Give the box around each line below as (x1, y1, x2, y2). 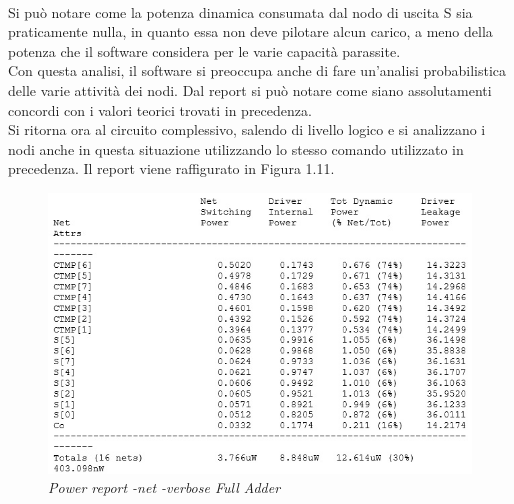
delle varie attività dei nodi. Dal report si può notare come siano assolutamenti (8, 79, 492, 100)
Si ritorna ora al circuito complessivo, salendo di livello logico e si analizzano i (8, 119, 486, 140)
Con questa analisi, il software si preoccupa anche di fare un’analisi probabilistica (8, 60, 507, 81)
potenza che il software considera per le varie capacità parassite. (8, 40, 401, 61)
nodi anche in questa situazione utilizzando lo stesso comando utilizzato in (8, 138, 464, 159)
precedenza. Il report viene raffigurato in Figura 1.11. (8, 158, 335, 179)
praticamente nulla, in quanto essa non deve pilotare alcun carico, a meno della (8, 21, 493, 42)
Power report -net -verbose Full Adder (48, 477, 281, 498)
